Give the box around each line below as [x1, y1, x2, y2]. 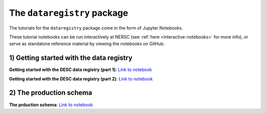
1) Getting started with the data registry [9, 54, 133, 62]
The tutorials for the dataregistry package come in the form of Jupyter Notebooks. [9, 25, 183, 31]
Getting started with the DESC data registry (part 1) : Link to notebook [9, 67, 152, 73]
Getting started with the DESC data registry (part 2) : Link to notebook [9, 75, 153, 81]
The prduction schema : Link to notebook [9, 102, 93, 108]
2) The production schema [9, 89, 92, 97]
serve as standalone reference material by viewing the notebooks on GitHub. [9, 41, 165, 47]
